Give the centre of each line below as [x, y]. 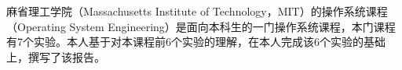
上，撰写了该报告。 [56, 56]
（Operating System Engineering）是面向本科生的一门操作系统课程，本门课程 [201, 26]
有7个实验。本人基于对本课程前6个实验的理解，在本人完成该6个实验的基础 [196, 42]
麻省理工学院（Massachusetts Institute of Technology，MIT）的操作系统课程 [197, 11]
